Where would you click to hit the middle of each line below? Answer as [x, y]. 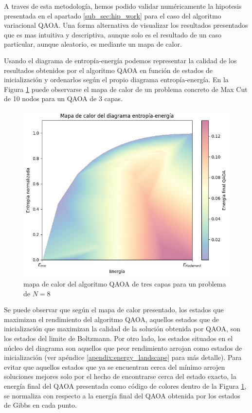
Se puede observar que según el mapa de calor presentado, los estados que [114, 310]
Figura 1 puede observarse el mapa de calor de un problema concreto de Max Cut [126, 89]
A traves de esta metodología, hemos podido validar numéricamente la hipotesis [123, 6]
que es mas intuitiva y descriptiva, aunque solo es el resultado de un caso [113, 34]
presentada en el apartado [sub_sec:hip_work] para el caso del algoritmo [113, 15]
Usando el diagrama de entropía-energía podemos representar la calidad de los [120, 60]
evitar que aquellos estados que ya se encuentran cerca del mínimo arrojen [115, 367]
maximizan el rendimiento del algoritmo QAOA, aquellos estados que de [112, 319]
